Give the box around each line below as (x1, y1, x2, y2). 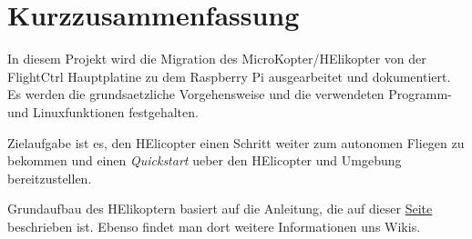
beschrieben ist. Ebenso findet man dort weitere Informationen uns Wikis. (7, 216, 421, 235)
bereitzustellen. (7, 168, 92, 187)
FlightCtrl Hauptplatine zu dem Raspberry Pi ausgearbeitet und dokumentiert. (7, 66, 451, 85)
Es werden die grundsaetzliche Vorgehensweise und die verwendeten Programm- (7, 85, 452, 104)
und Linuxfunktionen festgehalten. (7, 102, 199, 121)
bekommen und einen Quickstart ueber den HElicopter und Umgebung (7, 151, 402, 170)
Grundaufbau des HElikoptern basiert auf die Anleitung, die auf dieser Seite (7, 199, 433, 218)
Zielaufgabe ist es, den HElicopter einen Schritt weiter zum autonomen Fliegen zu (7, 133, 465, 152)
